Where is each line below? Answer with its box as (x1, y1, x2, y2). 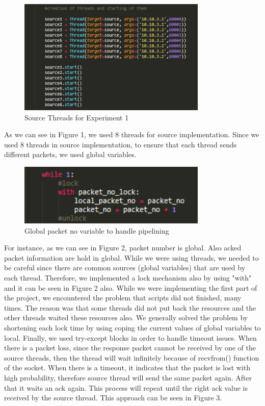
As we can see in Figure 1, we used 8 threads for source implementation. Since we (4, 129, 259, 140)
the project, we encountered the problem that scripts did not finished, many (4, 292, 242, 303)
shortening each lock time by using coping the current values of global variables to (4, 322, 261, 333)
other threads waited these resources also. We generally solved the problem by (4, 312, 248, 323)
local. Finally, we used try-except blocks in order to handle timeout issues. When (4, 332, 257, 343)
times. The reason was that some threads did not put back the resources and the (4, 302, 256, 313)
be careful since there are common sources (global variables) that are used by (4, 262, 246, 273)
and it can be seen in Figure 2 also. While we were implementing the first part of (4, 282, 257, 293)
